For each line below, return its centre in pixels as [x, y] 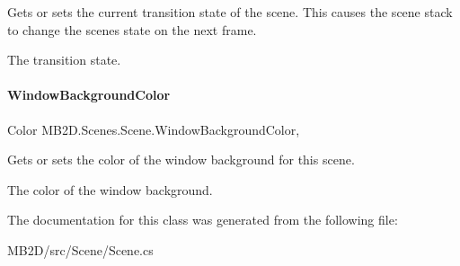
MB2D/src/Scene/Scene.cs [80, 249]
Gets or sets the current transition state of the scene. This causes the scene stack [230, 12]
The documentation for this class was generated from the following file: [203, 220]
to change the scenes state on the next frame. [132, 29]
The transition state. [64, 60]
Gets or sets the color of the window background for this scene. [181, 160]
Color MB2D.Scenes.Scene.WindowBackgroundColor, [154, 129]
